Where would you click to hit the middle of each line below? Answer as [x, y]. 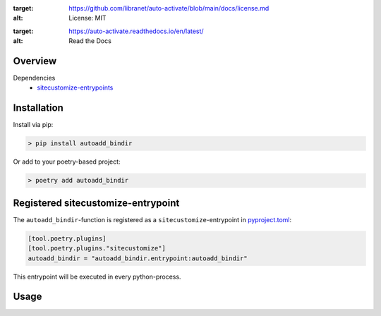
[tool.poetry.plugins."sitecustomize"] [97, 248]
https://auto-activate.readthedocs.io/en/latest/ [136, 31]
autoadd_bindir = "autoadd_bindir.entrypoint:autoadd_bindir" [138, 258]
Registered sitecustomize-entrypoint [96, 203]
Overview [35, 61]
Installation [38, 108]
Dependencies [34, 78]
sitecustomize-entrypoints [75, 87]
